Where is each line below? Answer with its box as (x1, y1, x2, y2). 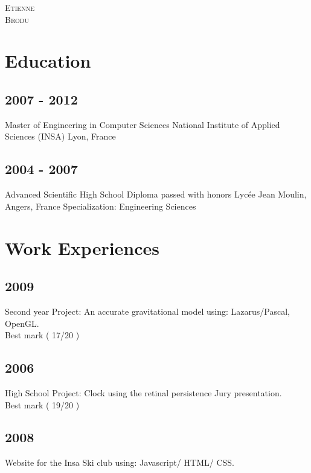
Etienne (5, 1, 34, 13)
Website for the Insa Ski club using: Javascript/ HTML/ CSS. (5, 456, 234, 469)
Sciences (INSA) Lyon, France (5, 130, 116, 143)
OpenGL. (5, 317, 39, 329)
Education (5, 48, 91, 73)
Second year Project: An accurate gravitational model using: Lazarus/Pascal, (5, 304, 290, 317)
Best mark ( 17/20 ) (5, 329, 80, 341)
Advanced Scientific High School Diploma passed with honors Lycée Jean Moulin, (5, 188, 307, 201)
